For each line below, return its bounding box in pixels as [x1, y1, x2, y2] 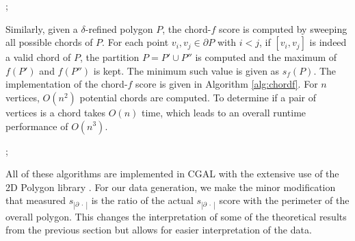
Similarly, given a [5, 21, 78, 36]
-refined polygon [85, 21, 153, 36]
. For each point [102, 35, 169, 49]
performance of [5, 118, 68, 133]
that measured [5, 193, 66, 207]
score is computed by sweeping [219, 21, 347, 36]
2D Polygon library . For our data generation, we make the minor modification [5, 179, 336, 194]
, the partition [80, 50, 140, 64]
